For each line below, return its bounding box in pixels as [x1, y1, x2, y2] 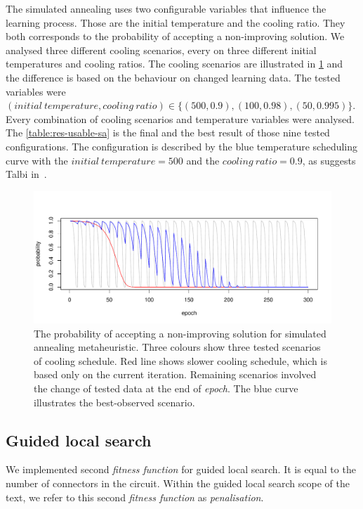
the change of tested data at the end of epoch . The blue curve [34, 381, 298, 396]
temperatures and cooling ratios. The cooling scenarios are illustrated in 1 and [6, 56, 343, 71]
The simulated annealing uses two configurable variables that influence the [6, 1, 326, 15]
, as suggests [302, 153, 356, 167]
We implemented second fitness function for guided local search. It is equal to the [6, 462, 356, 477]
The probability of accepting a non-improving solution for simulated [34, 326, 326, 340]
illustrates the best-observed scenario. [34, 394, 195, 409]
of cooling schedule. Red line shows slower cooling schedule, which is [34, 353, 327, 368]
